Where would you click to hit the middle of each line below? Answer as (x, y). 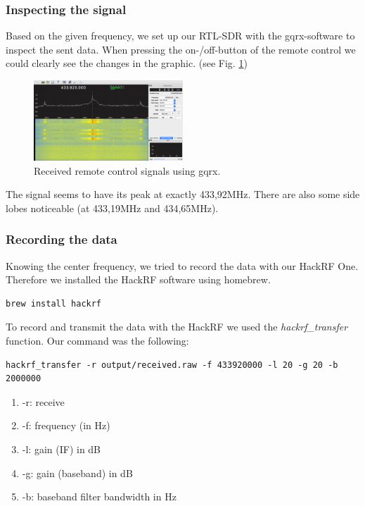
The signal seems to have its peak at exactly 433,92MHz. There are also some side (183, 194)
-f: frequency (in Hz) (66, 425)
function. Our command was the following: (97, 341)
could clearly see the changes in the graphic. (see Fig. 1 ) (127, 63)
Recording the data (62, 239)
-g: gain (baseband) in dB (77, 473)
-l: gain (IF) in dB (62, 449)
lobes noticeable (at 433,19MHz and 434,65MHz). (112, 208)
